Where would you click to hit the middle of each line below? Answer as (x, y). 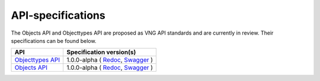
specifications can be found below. (54, 41)
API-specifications (58, 15)
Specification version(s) (101, 52)
